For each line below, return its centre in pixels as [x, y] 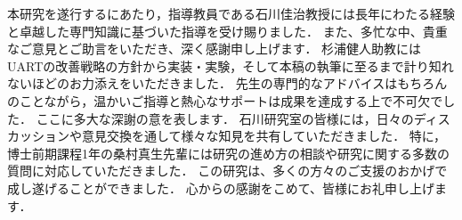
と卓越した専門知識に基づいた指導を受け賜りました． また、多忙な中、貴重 [227, 31]
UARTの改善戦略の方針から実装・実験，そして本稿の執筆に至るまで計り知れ [231, 65]
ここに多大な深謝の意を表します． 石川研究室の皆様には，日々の [225, 118]
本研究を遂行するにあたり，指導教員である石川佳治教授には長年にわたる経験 [231, 13]
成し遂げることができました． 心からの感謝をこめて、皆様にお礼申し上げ [221, 187]
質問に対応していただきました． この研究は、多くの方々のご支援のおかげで [227, 171]
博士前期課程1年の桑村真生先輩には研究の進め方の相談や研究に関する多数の [228, 153]
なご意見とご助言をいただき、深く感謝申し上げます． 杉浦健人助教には [215, 49]
